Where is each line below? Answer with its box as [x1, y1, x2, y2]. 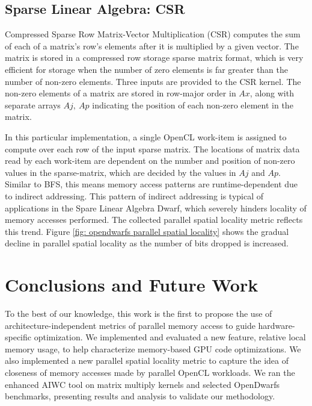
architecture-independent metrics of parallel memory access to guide [5, 319, 255, 331]
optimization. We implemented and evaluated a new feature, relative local [34, 331, 306, 343]
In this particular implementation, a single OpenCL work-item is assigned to [5, 130, 287, 143]
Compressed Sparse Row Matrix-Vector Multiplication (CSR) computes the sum [5, 28, 301, 40]
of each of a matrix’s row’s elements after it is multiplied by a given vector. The [5, 39, 299, 52]
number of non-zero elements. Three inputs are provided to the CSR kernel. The [5, 75, 301, 87]
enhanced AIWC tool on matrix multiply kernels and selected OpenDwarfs [5, 378, 280, 390]
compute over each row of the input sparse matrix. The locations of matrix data [5, 142, 300, 155]
